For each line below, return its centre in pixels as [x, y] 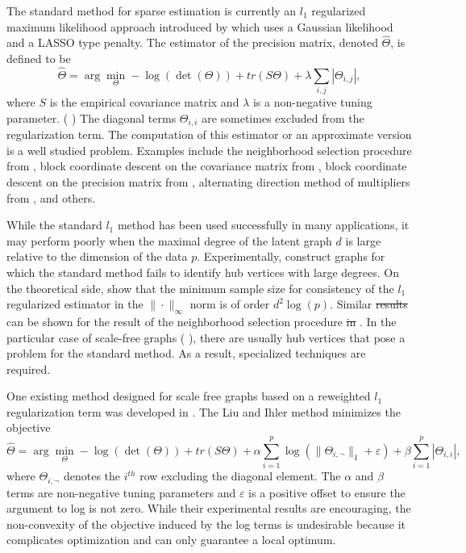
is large [363, 240]
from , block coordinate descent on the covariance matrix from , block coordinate [207, 166]
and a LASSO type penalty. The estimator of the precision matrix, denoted [192, 42]
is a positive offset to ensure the [327, 492]
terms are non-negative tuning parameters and [121, 492]
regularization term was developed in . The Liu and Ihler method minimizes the [204, 411]
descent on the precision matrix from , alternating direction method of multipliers [208, 181]
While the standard [54, 225]
